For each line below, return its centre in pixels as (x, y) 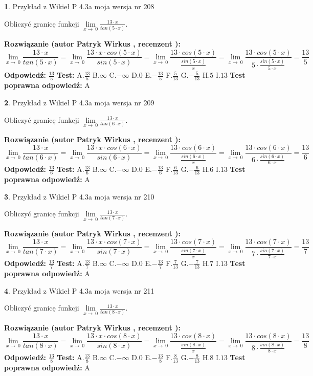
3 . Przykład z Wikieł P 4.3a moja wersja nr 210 (79, 196)
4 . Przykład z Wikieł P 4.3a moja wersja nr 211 (79, 290)
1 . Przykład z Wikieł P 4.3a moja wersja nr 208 (79, 6)
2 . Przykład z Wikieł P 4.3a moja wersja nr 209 (79, 102)
